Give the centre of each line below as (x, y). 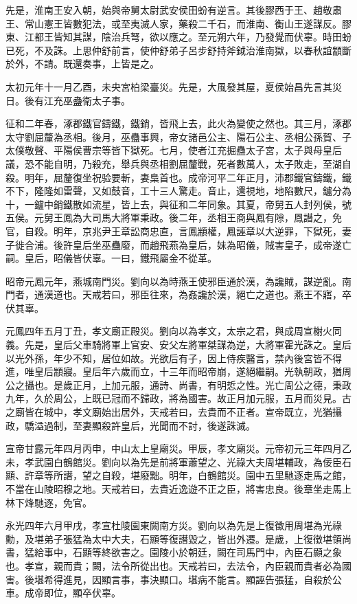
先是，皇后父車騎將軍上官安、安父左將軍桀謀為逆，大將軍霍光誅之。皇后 (188, 345)
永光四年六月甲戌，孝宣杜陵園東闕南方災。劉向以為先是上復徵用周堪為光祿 (174, 525)
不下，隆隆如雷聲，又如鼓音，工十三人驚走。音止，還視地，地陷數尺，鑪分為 (178, 191)
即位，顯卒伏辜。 (82, 593)
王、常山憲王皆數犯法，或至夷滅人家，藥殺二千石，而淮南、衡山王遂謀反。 (174, 23)
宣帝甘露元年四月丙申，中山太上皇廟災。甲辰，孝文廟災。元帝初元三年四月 (174, 448)
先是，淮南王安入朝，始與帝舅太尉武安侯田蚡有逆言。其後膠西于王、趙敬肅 (174, 10)
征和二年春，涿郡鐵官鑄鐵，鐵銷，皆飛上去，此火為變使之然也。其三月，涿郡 (178, 123)
